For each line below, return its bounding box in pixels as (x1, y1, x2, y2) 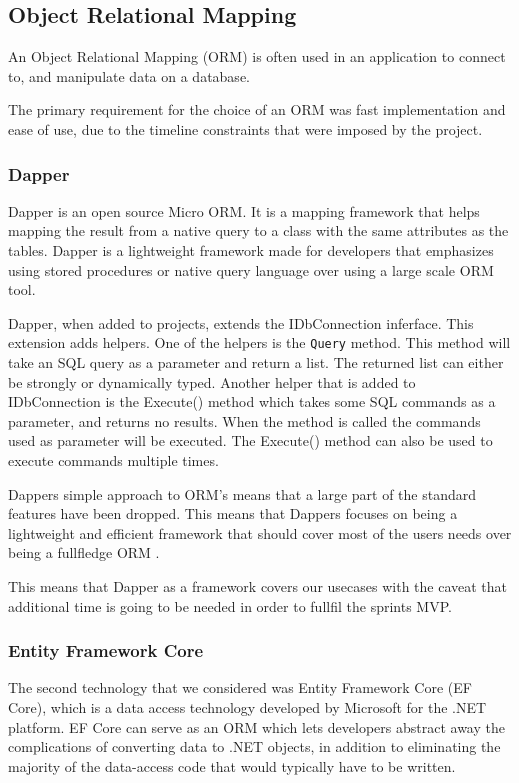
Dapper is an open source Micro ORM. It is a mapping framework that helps (8, 200, 480, 221)
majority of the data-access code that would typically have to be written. (8, 755, 456, 776)
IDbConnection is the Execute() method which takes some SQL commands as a (8, 391, 496, 412)
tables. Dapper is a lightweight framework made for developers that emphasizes (8, 239, 494, 260)
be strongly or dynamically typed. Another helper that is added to (8, 371, 416, 392)
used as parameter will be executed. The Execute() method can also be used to (8, 430, 493, 451)
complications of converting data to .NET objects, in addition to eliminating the (8, 736, 501, 757)
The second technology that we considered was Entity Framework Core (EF (8, 677, 472, 698)
